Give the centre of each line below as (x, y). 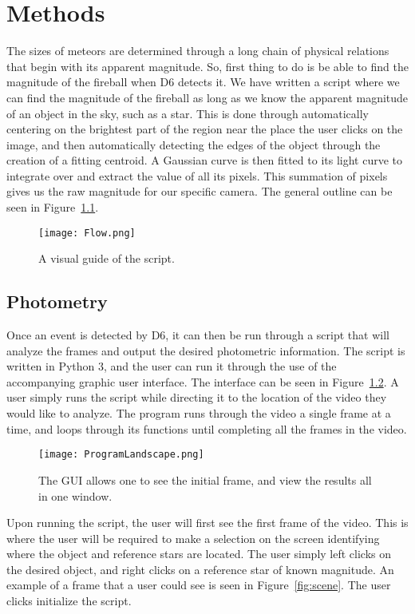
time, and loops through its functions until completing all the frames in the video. (207, 428)
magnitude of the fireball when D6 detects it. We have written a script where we (203, 82)
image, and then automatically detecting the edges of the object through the (194, 144)
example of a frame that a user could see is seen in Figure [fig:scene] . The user (199, 585)
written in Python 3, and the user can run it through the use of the (172, 366)
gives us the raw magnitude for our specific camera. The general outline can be (200, 191)
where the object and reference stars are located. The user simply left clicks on (199, 554)
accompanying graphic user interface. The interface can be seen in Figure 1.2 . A (203, 381)
